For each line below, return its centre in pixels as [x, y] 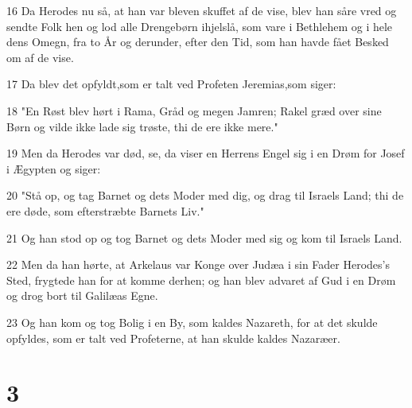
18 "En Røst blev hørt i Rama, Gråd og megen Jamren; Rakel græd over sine [194, 110]
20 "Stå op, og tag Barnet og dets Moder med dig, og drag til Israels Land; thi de [205, 195]
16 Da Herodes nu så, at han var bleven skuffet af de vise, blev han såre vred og [202, 10]
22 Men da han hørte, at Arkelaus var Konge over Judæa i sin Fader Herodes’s [198, 264]
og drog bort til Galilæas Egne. [82, 295]
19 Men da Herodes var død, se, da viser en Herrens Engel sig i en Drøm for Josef [206, 153]
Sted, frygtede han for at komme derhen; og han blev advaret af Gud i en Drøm [201, 280]
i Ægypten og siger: [54, 168]
